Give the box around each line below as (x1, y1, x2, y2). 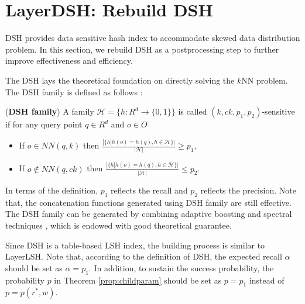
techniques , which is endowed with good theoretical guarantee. (5, 219, 232, 231)
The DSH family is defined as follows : (5, 85, 143, 98)
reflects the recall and (111, 184, 188, 196)
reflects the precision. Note (200, 184, 296, 196)
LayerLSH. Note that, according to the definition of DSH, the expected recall (5, 250, 282, 262)
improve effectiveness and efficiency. (5, 54, 133, 67)
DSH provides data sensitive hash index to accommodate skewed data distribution (5, 32, 300, 44)
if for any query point (5, 118, 83, 130)
